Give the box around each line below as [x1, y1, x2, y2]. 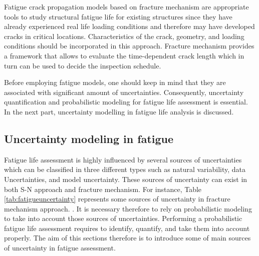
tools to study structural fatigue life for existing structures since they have [4, 11, 232, 21]
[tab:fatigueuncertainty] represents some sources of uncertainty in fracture [4, 193, 230, 204]
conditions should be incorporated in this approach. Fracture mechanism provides [4, 40, 254, 51]
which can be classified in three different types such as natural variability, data [4, 164, 245, 174]
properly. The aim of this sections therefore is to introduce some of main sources [4, 232, 251, 243]
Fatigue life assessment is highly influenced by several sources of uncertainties [4, 154, 242, 164]
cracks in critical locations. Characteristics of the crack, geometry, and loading [4, 30, 244, 41]
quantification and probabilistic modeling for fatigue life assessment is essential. [4, 96, 248, 107]
